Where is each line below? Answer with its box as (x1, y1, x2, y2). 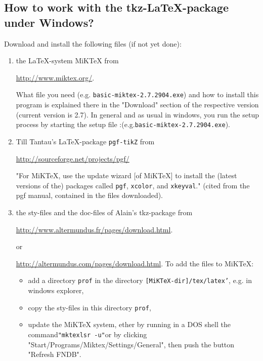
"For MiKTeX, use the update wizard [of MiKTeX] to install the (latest (16, 170, 237, 181)
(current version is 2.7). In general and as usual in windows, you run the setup (16, 109, 259, 119)
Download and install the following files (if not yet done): (4, 38, 182, 49)
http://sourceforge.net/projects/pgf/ (16, 153, 129, 164)
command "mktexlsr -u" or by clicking (28, 329, 147, 339)
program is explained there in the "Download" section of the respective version (16, 99, 259, 110)
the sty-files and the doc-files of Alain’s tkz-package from (16, 207, 193, 217)
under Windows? (4, 14, 94, 30)
